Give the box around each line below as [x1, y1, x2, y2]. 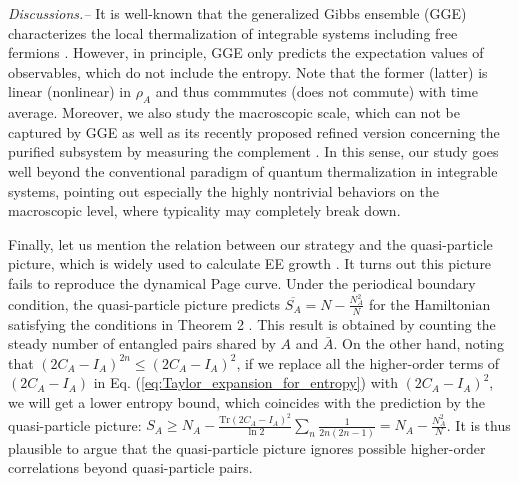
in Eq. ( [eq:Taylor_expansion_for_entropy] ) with [93, 372, 398, 393]
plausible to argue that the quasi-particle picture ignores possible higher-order [8, 437, 486, 458]
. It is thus [446, 414, 511, 435]
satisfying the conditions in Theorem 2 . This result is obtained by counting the [8, 313, 496, 334]
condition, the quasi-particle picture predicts [8, 293, 281, 314]
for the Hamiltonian [368, 293, 491, 314]
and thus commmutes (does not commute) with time [155, 81, 478, 102]
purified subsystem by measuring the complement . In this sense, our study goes [8, 141, 499, 162]
